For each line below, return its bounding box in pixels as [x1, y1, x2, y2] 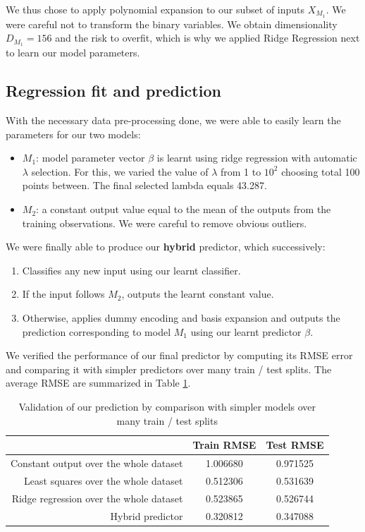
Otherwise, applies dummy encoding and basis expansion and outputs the [22, 310, 340, 325]
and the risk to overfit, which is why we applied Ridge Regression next [55, 30, 360, 45]
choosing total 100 [281, 164, 360, 179]
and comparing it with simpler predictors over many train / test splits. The [6, 361, 332, 376]
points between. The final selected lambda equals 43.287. [22, 178, 267, 193]
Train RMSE [192, 437, 256, 452]
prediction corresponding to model [22, 324, 171, 339]
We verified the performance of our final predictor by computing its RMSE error [6, 348, 353, 363]
